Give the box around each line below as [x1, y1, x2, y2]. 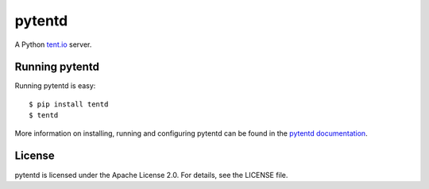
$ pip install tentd [29, 99, 109, 109]
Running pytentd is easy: [14, 81, 96, 91]
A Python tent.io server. [14, 40, 92, 49]
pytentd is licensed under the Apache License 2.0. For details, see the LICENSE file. [14, 170, 288, 179]
